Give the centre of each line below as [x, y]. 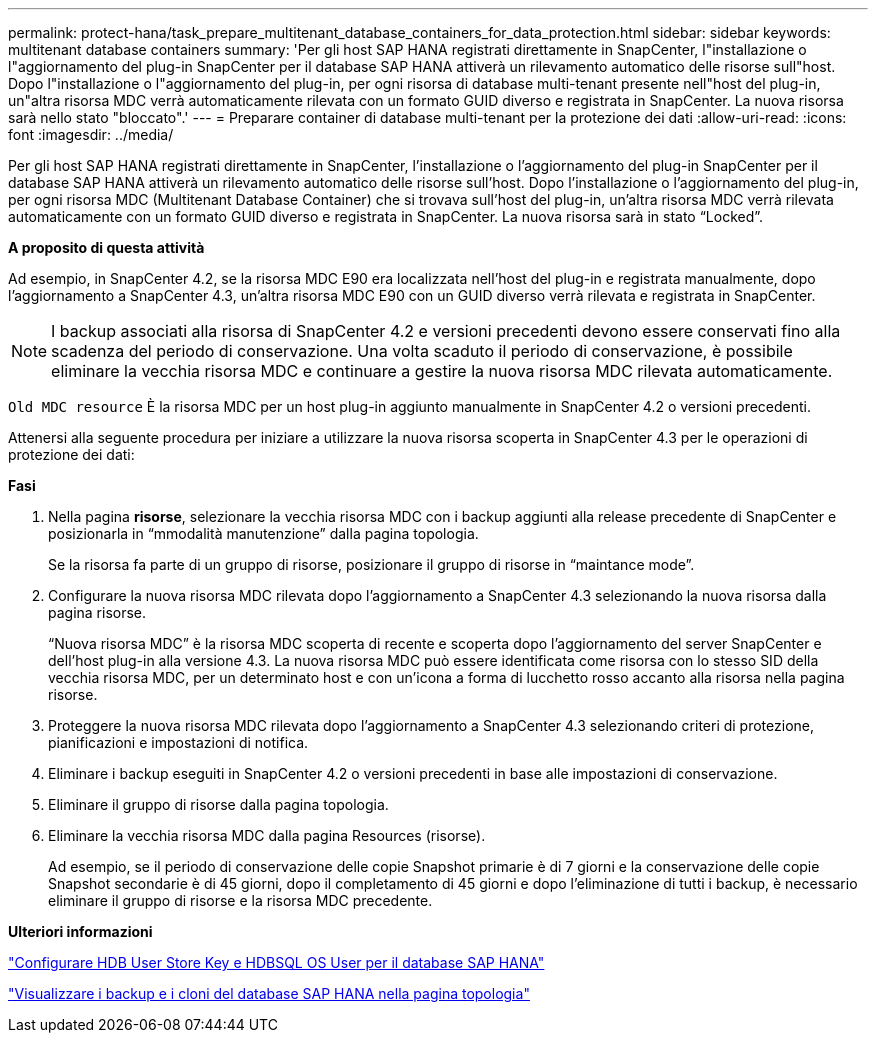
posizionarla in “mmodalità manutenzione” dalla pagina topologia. [263, 533]
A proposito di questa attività [106, 247]
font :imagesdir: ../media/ [91, 134]
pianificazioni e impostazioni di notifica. [178, 742]
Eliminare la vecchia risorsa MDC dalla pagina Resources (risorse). [267, 835]
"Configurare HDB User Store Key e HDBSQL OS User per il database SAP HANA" [276, 962]
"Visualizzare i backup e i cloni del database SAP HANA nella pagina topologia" [269, 993]
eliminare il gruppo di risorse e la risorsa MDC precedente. [240, 900]
